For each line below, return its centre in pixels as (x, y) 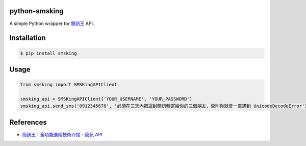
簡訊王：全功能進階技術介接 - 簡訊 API (62, 134)
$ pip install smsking (48, 53)
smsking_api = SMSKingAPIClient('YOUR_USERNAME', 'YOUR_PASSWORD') (106, 99)
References (28, 122)
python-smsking (36, 11)
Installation (28, 38)
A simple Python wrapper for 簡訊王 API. (52, 23)
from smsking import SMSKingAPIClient (69, 85)
